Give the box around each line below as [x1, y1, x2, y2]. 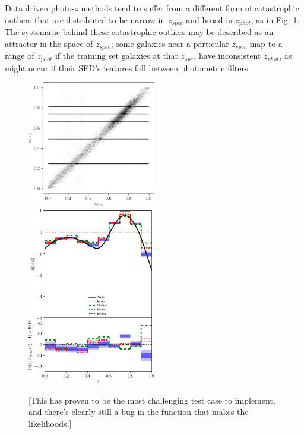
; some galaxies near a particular [110, 37, 229, 49]
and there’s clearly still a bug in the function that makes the [28, 405, 249, 418]
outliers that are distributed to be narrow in [5, 13, 166, 26]
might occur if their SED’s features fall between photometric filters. [5, 61, 251, 74]
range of [5, 49, 34, 62]
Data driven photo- [5, 2, 75, 14]
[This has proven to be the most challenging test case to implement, [28, 394, 275, 406]
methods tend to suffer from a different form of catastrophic [81, 2, 299, 14]
